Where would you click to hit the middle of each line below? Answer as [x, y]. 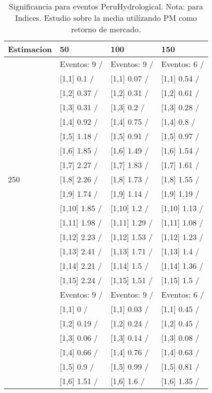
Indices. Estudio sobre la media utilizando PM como [106, 18]
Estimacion [30, 49]
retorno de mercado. [106, 29]
